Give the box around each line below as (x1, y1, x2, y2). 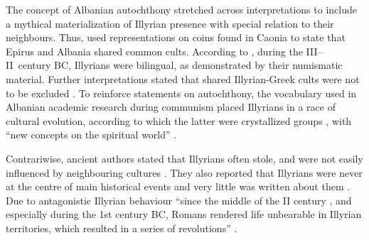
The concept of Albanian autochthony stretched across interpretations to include (6, 2, 357, 16)
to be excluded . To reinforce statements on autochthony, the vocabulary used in (6, 85, 357, 100)
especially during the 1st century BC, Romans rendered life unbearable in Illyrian (6, 207, 362, 222)
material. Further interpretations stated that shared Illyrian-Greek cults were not (6, 71, 360, 86)
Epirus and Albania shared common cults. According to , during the (6, 43, 303, 58)
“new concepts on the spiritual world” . (6, 127, 177, 142)
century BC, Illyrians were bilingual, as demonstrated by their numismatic (18, 58, 343, 72)
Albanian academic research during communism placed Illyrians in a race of (6, 99, 336, 114)
